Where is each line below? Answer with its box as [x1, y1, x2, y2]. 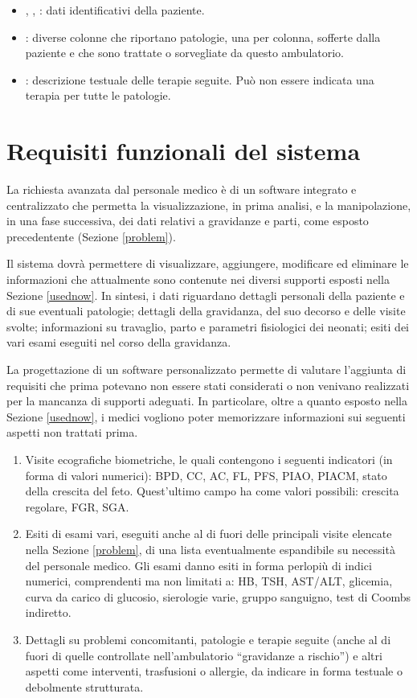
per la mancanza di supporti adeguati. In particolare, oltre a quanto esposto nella [6, 392, 408, 409]
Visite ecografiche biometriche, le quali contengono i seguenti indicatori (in [25, 451, 393, 467]
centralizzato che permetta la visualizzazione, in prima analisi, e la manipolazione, [6, 196, 411, 213]
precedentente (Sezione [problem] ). [6, 228, 176, 244]
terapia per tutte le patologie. [25, 87, 171, 104]
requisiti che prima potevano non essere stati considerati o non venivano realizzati [6, 376, 410, 393]
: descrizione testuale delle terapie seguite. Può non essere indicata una [25, 71, 374, 88]
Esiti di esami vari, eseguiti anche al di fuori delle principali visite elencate [25, 525, 392, 542]
